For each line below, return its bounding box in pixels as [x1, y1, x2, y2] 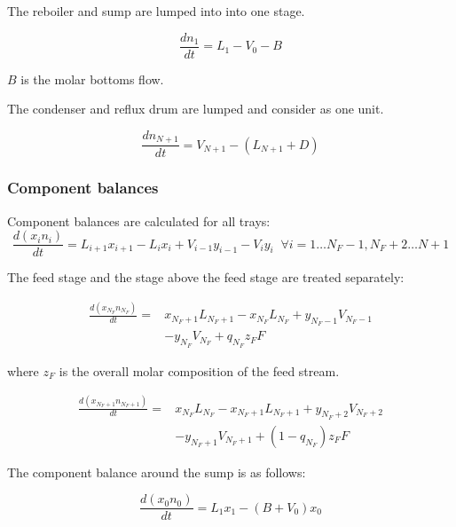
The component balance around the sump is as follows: [7, 462, 306, 481]
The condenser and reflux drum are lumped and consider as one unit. [7, 99, 384, 118]
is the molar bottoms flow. [20, 69, 164, 88]
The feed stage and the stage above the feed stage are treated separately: [7, 268, 405, 287]
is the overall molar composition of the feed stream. [59, 361, 340, 380]
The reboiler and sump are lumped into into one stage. [7, 2, 305, 20]
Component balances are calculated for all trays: [7, 211, 271, 230]
